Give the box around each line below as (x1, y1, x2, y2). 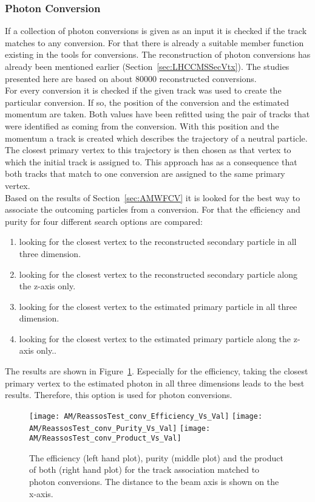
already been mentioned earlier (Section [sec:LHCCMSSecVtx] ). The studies (5, 60, 290, 72)
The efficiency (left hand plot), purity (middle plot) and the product (29, 451, 283, 464)
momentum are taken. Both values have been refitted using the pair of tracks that (5, 108, 310, 120)
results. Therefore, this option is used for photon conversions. (5, 388, 232, 401)
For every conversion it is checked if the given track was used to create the (5, 84, 282, 97)
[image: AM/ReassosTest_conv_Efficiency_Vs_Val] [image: (29, 411, 263, 421)
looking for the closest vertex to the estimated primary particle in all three (19, 300, 297, 312)
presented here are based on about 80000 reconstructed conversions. (5, 72, 257, 84)
